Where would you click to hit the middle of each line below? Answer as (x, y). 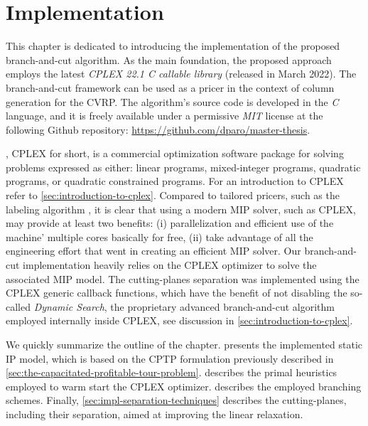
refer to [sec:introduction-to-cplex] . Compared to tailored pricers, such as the (173, 195)
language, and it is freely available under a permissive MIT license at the (164, 116)
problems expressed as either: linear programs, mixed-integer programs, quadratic (183, 167)
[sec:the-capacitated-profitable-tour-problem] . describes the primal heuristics (172, 372)
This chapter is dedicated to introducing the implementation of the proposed (173, 46)
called (18, 306)
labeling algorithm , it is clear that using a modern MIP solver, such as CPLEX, (181, 209)
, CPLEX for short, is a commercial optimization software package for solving (175, 153)
